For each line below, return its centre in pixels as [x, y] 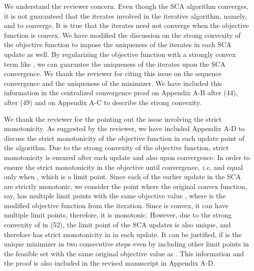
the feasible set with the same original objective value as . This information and [124, 253]
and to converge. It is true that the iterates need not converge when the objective [127, 25]
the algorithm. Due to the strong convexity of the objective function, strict [116, 148]
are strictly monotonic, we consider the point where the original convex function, [126, 186]
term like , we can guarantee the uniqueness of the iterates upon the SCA [115, 64]
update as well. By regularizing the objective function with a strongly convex [120, 54]
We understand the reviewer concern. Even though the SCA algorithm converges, [126, 6]
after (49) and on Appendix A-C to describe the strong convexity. [103, 102]
